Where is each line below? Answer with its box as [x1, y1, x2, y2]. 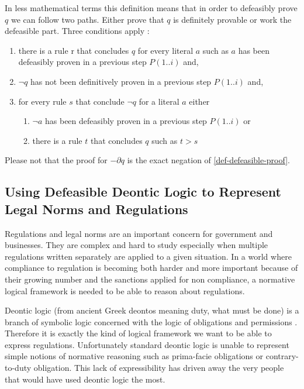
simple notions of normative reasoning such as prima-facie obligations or [5, 350, 264, 362]
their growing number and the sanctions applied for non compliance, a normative [5, 273, 295, 285]
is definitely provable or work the [173, 13, 292, 25]
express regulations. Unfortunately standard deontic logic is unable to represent [5, 338, 289, 350]
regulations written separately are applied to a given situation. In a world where [5, 250, 292, 262]
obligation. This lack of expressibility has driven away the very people [33, 362, 284, 374]
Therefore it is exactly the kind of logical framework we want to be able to [5, 327, 272, 339]
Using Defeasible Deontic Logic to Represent [5, 183, 281, 201]
